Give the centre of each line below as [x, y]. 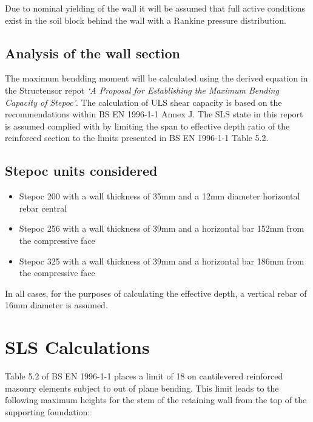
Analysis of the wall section [93, 53]
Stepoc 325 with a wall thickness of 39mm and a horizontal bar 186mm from [162, 261]
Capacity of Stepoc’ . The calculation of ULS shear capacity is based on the [143, 102]
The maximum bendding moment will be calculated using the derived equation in [156, 78]
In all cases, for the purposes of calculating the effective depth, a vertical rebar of [156, 293]
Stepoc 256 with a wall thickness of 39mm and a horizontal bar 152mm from [162, 228]
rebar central [43, 208]
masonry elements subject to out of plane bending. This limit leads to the [142, 388]
